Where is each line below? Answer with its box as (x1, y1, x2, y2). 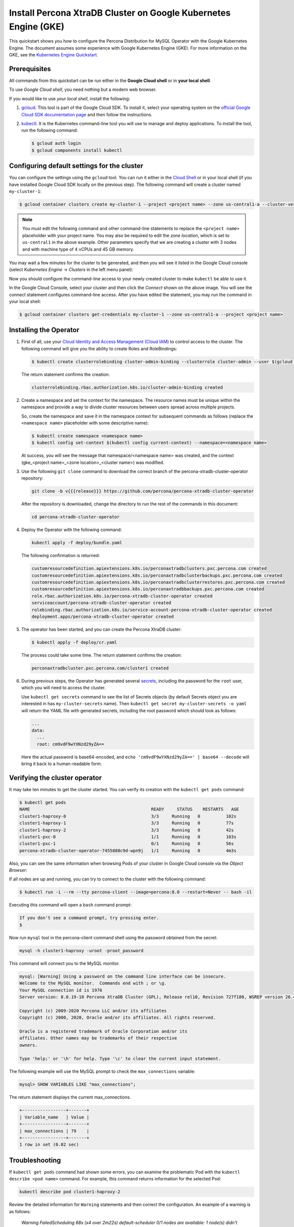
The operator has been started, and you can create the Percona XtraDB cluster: (21, 626, 182, 633)
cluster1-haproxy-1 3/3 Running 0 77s (19, 820, 234, 826)
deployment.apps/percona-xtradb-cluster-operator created (31, 614, 174, 619)
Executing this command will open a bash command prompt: (9, 902, 132, 908)
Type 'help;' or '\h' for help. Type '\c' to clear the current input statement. (19, 1056, 221, 1062)
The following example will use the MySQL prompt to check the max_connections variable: (9, 1068, 196, 1074)
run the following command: (21, 128, 78, 133)
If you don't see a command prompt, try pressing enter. (19, 915, 159, 921)
